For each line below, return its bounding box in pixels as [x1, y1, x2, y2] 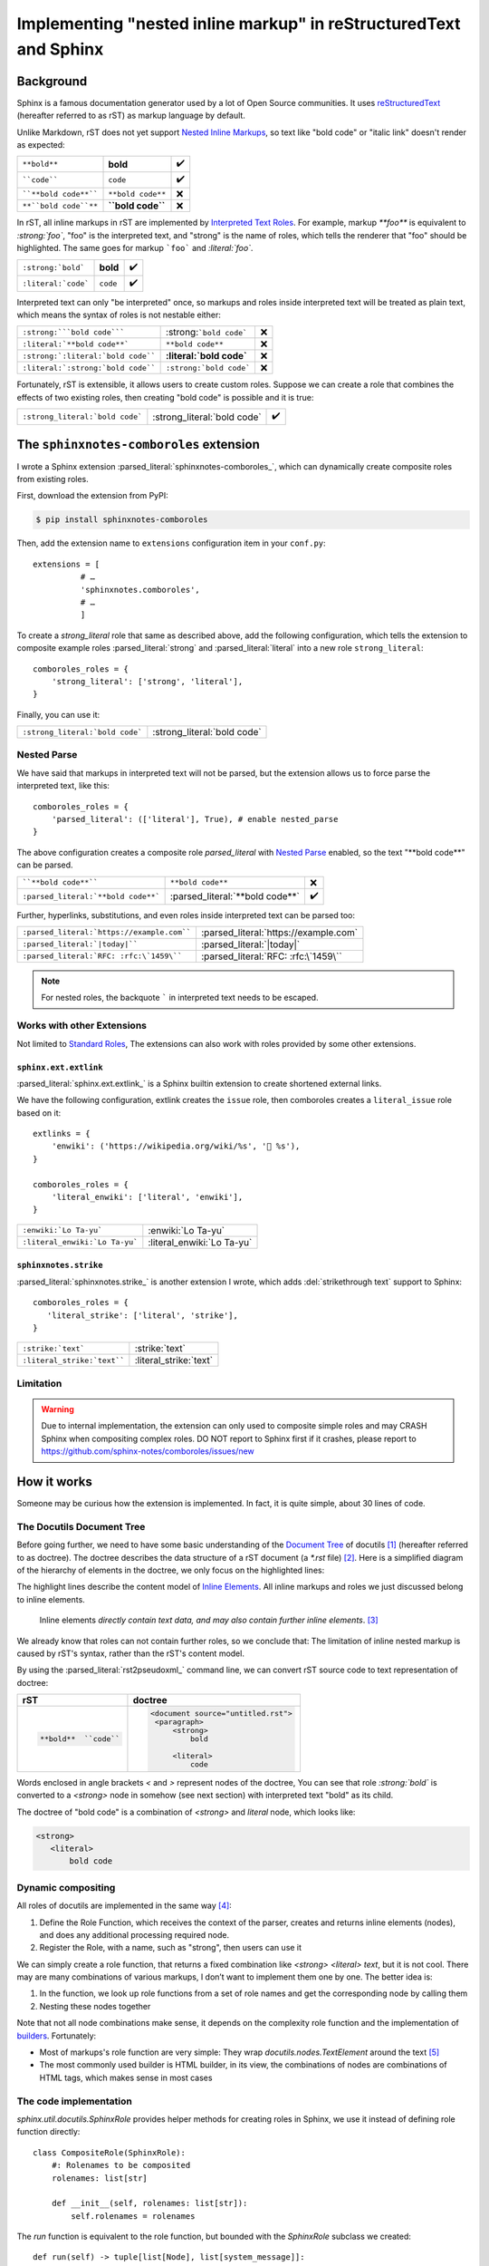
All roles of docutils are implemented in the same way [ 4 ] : [16, 1900, 233, 1912]
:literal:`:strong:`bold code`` [22, 363, 156, 373]
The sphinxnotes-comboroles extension [16, 436, 260, 452]
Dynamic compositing [16, 1881, 116, 1893]
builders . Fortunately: [16, 2030, 97, 2041]
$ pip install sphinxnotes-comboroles [35, 515, 208, 525]
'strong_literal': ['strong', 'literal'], [51, 676, 244, 686]
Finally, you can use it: [16, 709, 101, 720]
